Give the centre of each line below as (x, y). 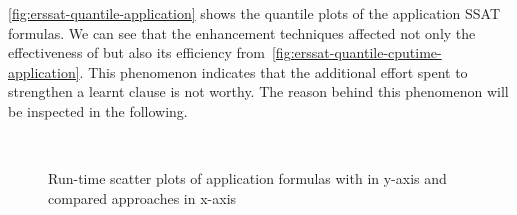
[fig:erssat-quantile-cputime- (356, 52)
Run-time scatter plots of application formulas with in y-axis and (247, 178)
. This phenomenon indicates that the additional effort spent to (273, 71)
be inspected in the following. (98, 110)
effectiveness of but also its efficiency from (136, 52)
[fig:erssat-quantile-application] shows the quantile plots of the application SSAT (254, 13)
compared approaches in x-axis (142, 197)
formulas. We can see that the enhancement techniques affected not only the (242, 32)
